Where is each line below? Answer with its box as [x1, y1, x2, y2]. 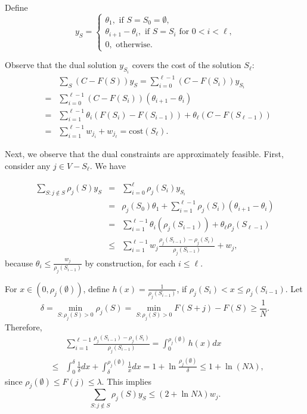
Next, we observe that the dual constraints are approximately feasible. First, [5, 148, 284, 160]
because [5, 256, 33, 269]
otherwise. [116, 40, 153, 49]
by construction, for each [85, 256, 176, 269]
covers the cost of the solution [132, 59, 241, 71]
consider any [5, 159, 51, 171]
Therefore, [5, 320, 42, 333]
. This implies [101, 375, 151, 387]
